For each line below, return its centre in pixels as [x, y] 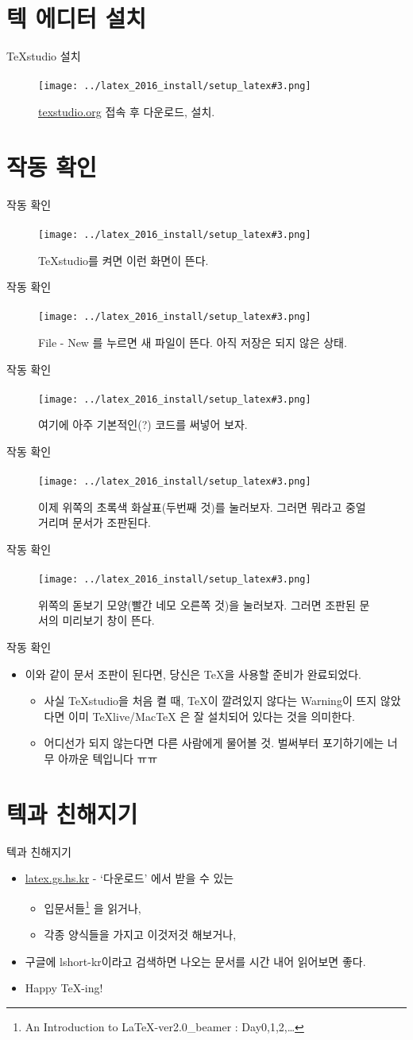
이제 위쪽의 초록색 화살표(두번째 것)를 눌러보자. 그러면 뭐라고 [190, 506]
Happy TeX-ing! [64, 988]
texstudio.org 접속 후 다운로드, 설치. [127, 111]
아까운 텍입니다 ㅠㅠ [108, 759]
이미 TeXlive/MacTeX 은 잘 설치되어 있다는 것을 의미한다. [212, 716]
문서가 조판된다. [112, 522]
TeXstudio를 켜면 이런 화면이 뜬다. [124, 260]
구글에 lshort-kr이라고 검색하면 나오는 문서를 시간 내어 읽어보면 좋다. [195, 961]
